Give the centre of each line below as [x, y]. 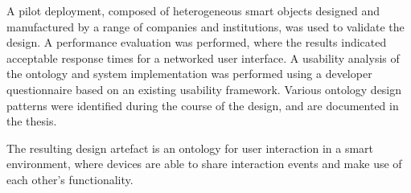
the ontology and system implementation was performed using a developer [189, 74]
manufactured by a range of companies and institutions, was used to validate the [205, 26]
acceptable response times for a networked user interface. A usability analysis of [203, 57]
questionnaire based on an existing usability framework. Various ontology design [204, 89]
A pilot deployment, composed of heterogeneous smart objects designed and [193, 10]
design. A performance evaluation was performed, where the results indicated [197, 42]
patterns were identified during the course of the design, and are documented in [203, 105]
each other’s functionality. [70, 179]
